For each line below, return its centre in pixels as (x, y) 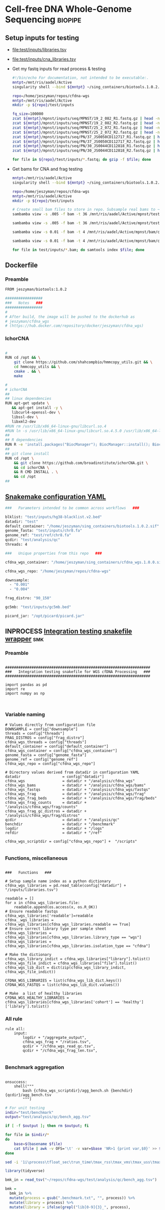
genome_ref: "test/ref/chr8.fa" (38, 535)
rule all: (15, 1029)
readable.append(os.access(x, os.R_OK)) (56, 907)
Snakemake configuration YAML (56, 497)
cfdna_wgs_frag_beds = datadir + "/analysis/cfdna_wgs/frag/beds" (81, 798)
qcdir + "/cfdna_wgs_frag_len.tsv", (60, 1051)
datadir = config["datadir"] (55, 776)
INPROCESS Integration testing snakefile (69, 631)
